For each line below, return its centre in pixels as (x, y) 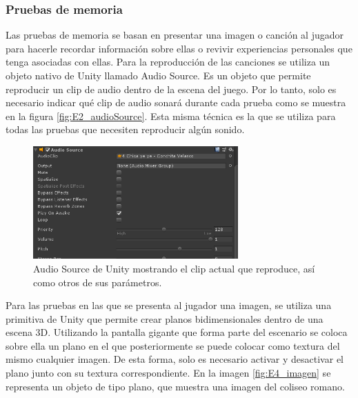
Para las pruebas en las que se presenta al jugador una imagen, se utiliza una (169, 305)
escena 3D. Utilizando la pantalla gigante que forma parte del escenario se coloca (177, 332)
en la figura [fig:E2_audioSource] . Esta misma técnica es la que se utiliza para (171, 116)
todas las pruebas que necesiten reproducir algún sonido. (125, 129)
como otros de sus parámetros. (98, 282)
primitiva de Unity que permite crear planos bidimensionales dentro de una (165, 318)
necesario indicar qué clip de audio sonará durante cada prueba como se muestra (176, 102)
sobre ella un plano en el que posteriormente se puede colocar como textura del (173, 345)
